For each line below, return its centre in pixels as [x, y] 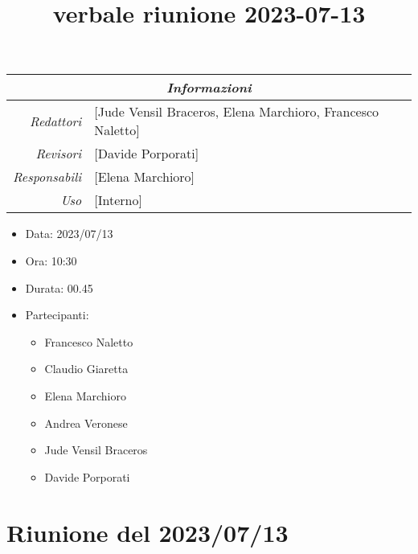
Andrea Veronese [86, 423]
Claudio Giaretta [86, 369]
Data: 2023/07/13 [69, 234]
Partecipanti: [57, 315]
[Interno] [118, 200]
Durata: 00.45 [59, 287]
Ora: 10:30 [51, 260]
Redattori [56, 121]
